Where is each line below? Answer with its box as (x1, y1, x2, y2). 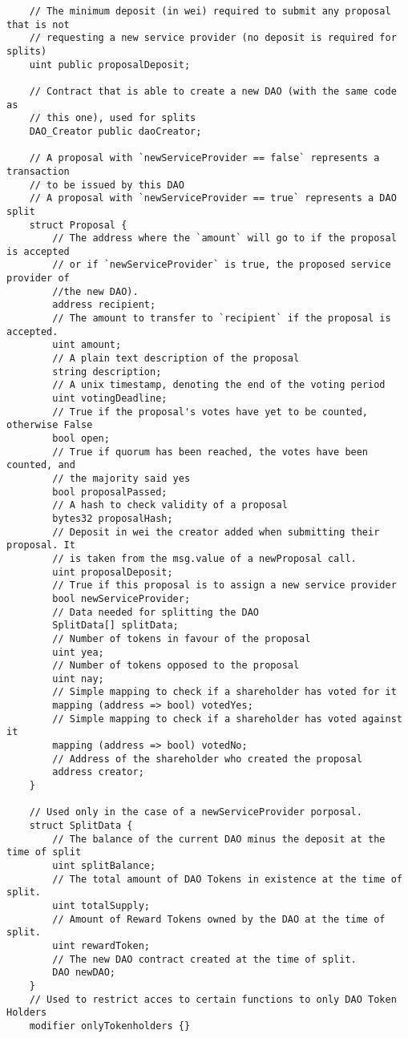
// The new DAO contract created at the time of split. (52, 953, 357, 965)
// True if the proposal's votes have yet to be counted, (52, 406, 369, 418)
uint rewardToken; (52, 939, 150, 951)
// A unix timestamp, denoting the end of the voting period (52, 379, 386, 391)
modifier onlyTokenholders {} (29, 1020, 191, 1032)
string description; (52, 366, 162, 378)
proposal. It (6, 539, 75, 551)
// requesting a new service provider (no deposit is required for (29, 32, 397, 44)
